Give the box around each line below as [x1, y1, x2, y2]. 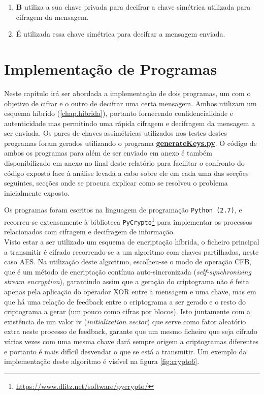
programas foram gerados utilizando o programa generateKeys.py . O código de [4, 137, 257, 148]
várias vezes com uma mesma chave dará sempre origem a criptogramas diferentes [4, 336, 259, 346]
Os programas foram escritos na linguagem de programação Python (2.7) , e [4, 204, 242, 215]
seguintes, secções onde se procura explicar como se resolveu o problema [4, 177, 228, 188]
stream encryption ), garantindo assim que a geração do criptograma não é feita [4, 276, 249, 287]
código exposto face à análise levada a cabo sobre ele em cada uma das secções [4, 167, 249, 178]
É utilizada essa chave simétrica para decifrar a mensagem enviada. [16, 28, 225, 39]
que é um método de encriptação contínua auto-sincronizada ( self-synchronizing [4, 266, 251, 277]
